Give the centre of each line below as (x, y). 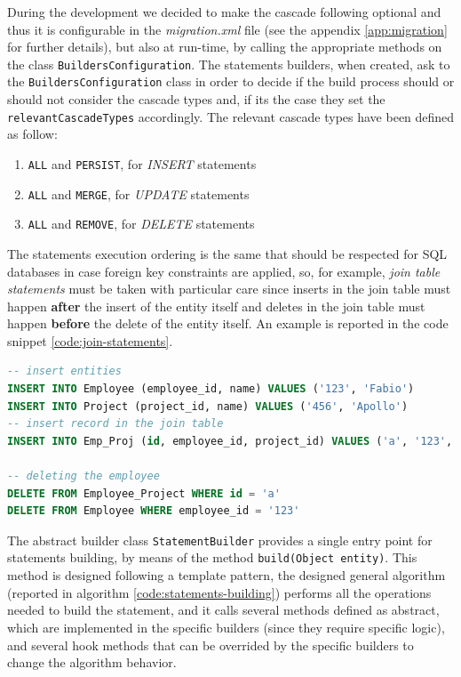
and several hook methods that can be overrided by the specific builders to (211, 645)
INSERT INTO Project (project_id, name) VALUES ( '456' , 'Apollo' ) (208, 406)
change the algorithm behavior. (92, 662)
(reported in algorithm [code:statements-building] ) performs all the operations (219, 592)
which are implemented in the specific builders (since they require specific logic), (226, 627)
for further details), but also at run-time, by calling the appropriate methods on (225, 47)
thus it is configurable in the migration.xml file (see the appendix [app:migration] (227, 29)
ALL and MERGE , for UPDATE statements (139, 193)
